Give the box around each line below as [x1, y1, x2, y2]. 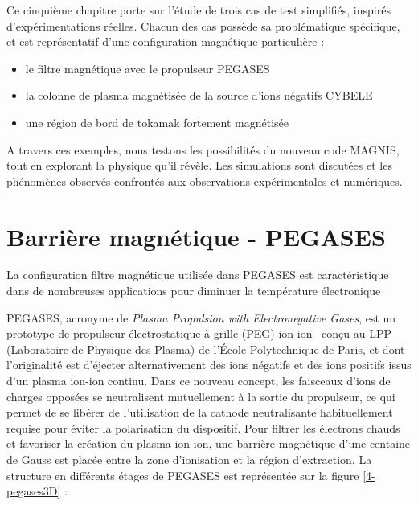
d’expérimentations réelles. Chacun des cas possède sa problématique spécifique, [6, 17, 400, 34]
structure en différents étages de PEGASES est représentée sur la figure [6, 466, 359, 483]
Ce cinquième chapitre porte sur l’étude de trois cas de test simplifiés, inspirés [6, 2, 391, 18]
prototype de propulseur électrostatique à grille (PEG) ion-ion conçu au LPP [6, 325, 392, 342]
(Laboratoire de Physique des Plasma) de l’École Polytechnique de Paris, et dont [6, 340, 405, 357]
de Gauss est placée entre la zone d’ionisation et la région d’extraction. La [6, 451, 372, 467]
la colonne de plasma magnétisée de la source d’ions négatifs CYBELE [25, 87, 373, 104]
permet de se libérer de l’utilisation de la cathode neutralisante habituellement [6, 404, 393, 421]
